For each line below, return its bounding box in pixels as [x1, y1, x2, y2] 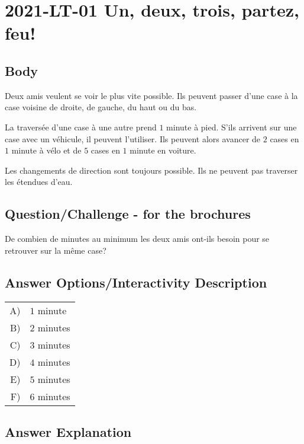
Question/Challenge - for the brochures [5, 205, 251, 223]
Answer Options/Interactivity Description [5, 273, 267, 291]
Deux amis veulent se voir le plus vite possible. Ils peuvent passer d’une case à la [5, 89, 298, 101]
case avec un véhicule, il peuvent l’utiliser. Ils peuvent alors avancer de [5, 132, 261, 145]
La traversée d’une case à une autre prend [5, 120, 157, 133]
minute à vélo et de [11, 144, 82, 156]
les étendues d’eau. [5, 175, 73, 188]
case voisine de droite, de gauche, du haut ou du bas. [5, 101, 197, 113]
